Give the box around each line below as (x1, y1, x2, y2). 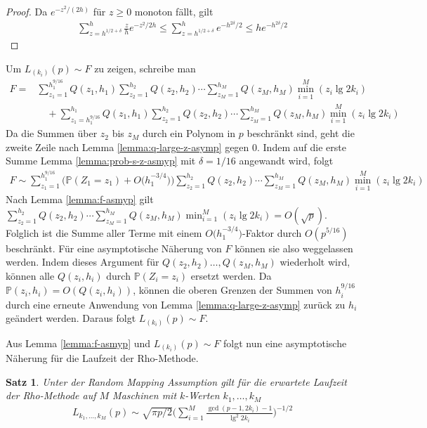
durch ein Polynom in (143, 126, 236, 141)
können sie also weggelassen (235, 240, 353, 255)
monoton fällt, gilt (134, 4, 213, 18)
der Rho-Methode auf (6, 388, 96, 403)
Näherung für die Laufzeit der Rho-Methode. (6, 351, 199, 365)
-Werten (185, 388, 220, 403)
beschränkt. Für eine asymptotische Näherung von (6, 240, 222, 255)
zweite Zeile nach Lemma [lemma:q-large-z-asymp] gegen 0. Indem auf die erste (6, 139, 346, 154)
